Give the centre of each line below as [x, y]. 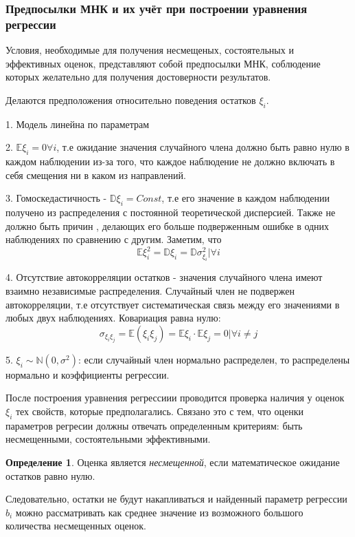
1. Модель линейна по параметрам [78, 124]
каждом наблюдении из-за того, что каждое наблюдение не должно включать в [170, 161]
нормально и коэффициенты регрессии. [88, 374]
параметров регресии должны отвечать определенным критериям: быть [154, 425]
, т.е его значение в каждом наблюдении [246, 198]
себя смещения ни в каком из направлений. [96, 175]
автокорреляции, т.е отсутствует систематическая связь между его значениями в [173, 304]
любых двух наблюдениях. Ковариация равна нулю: [113, 318]
